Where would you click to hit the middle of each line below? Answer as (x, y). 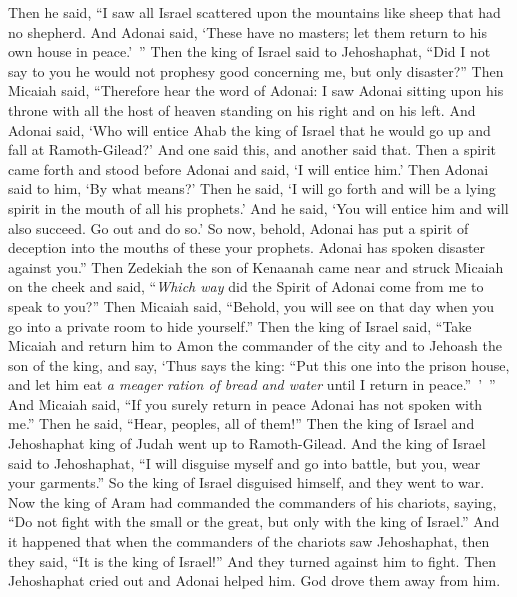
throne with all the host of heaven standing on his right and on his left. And (242, 109)
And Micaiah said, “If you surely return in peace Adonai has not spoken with (245, 403)
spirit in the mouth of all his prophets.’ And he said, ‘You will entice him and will (258, 207)
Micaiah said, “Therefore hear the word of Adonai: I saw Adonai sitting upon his (256, 90)
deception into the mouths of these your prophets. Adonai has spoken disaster (247, 247)
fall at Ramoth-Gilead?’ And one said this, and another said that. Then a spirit (252, 149)
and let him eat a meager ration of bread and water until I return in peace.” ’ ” (252, 384)
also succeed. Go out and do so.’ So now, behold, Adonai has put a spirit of (238, 227)
